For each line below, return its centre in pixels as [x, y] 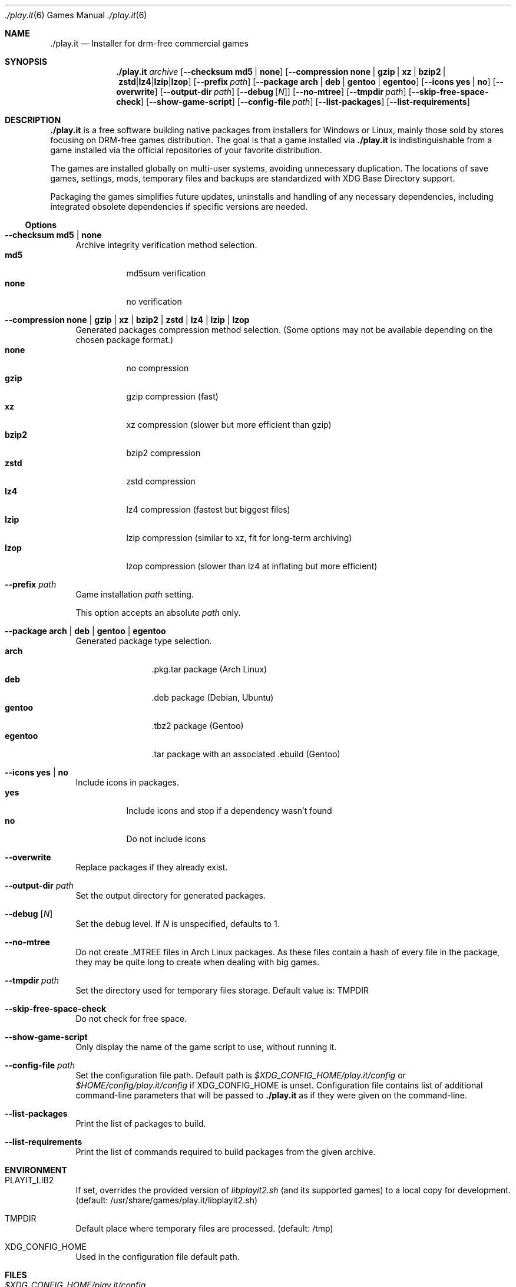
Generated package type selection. [144, 641]
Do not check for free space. [131, 1019]
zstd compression [161, 481]
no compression [158, 368]
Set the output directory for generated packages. [171, 895]
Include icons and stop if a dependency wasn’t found [229, 811]
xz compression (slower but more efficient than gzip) [229, 425]
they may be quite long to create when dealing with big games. [198, 962]
